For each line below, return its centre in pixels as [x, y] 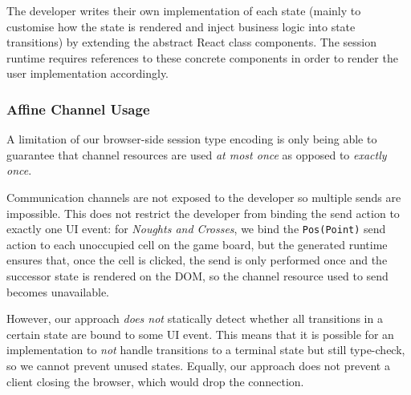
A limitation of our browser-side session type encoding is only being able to [192, 139]
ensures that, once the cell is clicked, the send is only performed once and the [197, 260]
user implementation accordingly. [88, 73]
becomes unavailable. [58, 291]
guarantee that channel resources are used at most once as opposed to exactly [197, 154]
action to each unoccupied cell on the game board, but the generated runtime [197, 244]
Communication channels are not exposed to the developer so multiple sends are [204, 197]
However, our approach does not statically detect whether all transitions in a [195, 318]
